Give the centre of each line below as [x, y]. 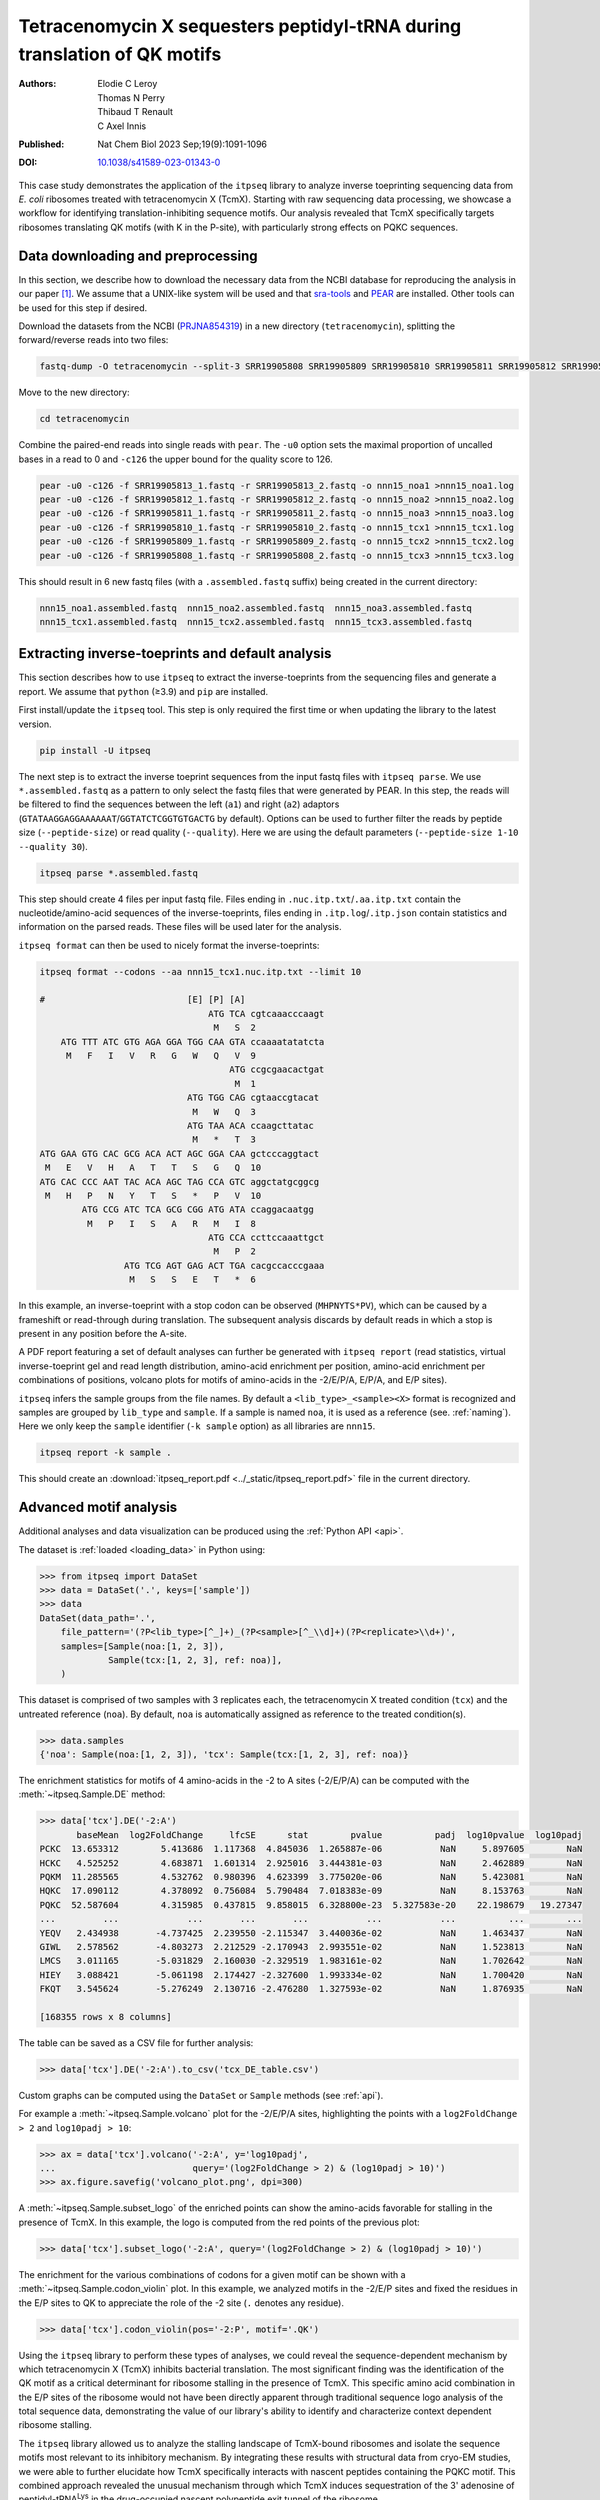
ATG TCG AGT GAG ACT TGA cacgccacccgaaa [224, 1265]
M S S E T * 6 [192, 1279]
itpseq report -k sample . [105, 1453]
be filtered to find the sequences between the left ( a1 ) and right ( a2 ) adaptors [179, 804]
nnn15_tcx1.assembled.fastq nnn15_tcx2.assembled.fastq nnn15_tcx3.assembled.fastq [255, 621]
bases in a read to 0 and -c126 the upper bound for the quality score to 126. [176, 459]
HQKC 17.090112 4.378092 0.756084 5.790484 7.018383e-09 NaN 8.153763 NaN [311, 1891]
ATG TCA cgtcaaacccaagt [266, 1013]
